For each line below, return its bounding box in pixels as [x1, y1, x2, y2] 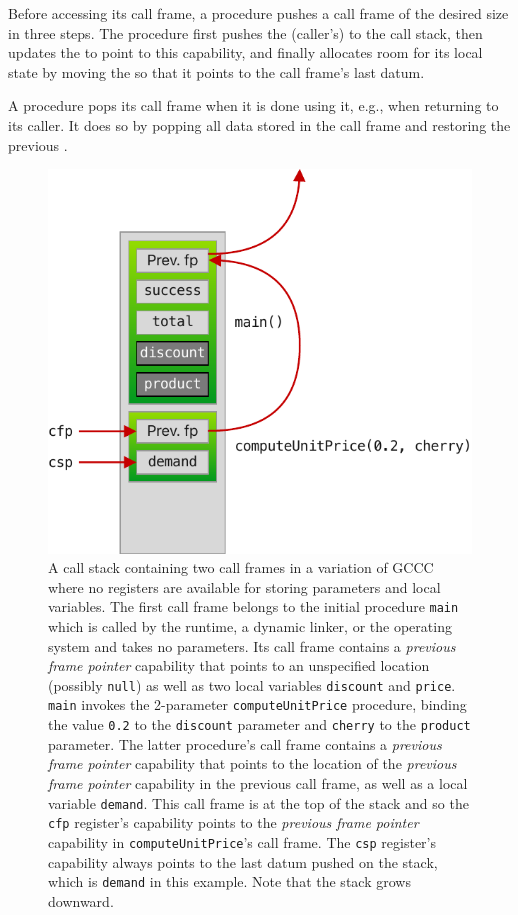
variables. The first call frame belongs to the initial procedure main [48, 596, 459, 617]
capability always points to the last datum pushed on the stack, [48, 851, 438, 872]
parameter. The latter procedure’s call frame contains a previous [48, 733, 442, 754]
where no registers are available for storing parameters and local [48, 576, 441, 597]
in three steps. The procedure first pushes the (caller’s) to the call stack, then [8, 22, 483, 43]
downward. [48, 890, 114, 911]
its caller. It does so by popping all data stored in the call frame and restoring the [8, 114, 511, 135]
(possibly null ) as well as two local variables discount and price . [48, 674, 456, 695]
